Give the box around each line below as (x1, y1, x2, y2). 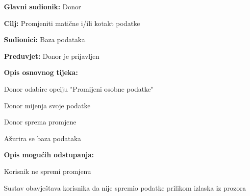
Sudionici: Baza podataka (4, 34, 85, 45)
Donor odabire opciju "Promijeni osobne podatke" (4, 83, 153, 94)
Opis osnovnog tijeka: (4, 67, 78, 77)
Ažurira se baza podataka (4, 133, 81, 143)
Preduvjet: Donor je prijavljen (4, 50, 100, 61)
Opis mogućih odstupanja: (4, 149, 94, 160)
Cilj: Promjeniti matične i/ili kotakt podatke (4, 18, 140, 28)
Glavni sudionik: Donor (4, 1, 81, 11)
